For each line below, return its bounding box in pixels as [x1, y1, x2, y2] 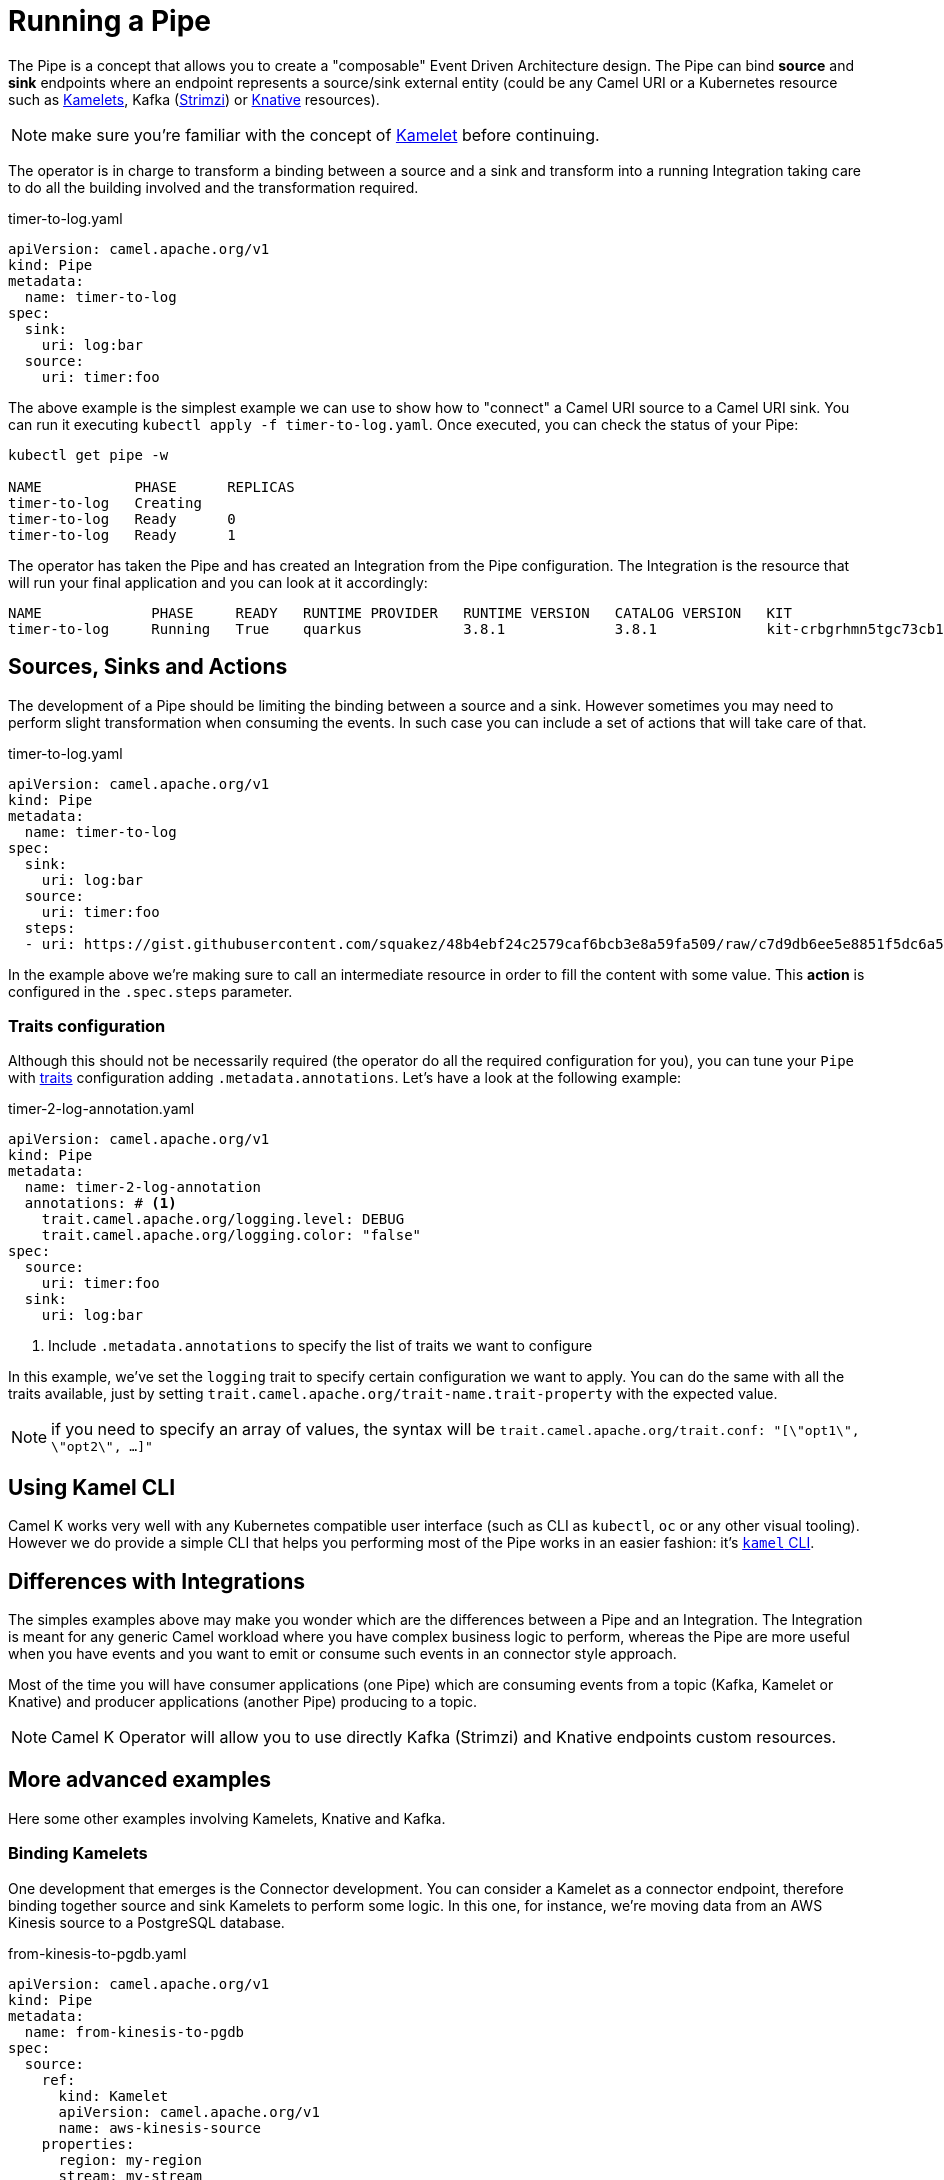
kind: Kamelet [58, 2087, 169, 2104]
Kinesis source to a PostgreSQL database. [8, 1913, 285, 1931]
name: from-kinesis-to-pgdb [24, 2023, 245, 2040]
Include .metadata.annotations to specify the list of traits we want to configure [48, 1337, 593, 1355]
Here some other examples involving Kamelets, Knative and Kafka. [8, 1809, 446, 1827]
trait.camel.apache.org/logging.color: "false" [41, 1227, 422, 1244]
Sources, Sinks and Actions [8, 654, 288, 680]
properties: [41, 2135, 135, 2152]
